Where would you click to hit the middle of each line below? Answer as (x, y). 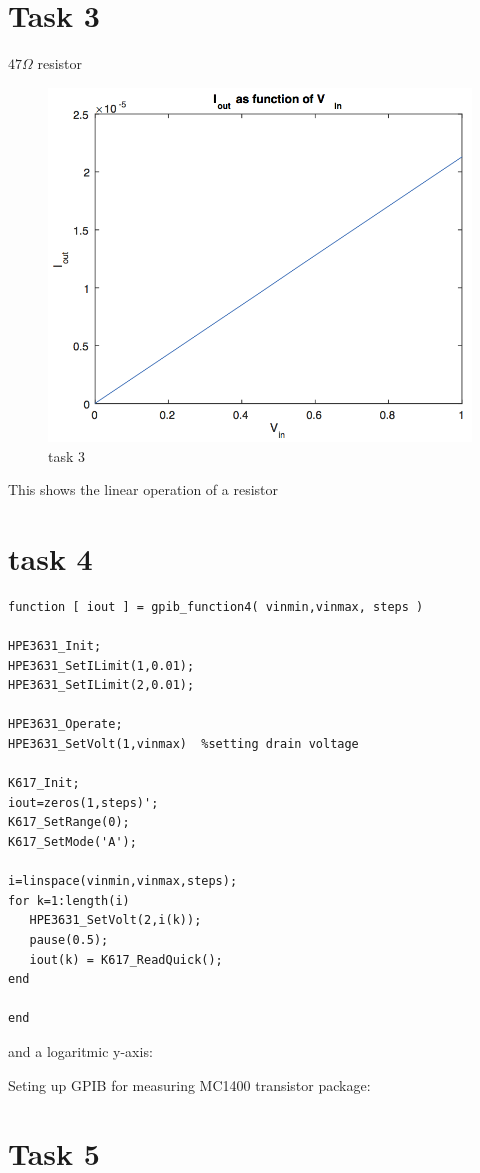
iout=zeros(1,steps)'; (83, 802)
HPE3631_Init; (55, 646)
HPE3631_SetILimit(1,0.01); (101, 665)
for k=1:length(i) (69, 900)
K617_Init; (44, 783)
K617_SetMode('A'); (72, 842)
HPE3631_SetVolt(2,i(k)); (115, 920)
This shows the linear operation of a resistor (143, 489)
